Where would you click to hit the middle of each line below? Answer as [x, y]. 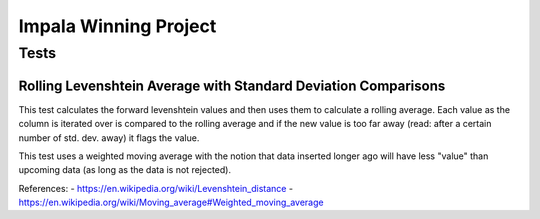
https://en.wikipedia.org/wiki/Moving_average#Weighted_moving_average [171, 202]
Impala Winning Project [117, 26]
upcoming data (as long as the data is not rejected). [125, 170]
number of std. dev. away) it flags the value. [109, 137]
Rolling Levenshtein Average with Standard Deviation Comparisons [232, 85]
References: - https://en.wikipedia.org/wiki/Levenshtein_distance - [156, 188]
